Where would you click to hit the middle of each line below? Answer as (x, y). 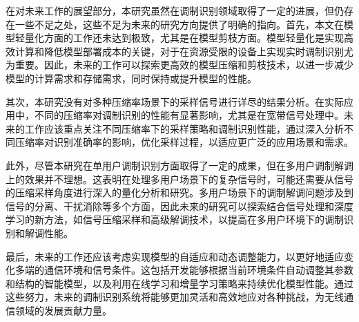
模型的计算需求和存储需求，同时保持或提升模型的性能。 (131, 78)
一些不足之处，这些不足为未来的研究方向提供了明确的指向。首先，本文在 (179, 24)
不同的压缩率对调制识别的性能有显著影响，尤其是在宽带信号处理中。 (189, 115)
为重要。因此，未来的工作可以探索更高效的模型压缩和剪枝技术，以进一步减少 (179, 65)
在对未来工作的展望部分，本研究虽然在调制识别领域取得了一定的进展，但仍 (175, 10)
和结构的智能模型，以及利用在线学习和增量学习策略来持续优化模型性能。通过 (179, 283)
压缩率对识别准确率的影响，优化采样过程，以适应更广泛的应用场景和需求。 (184, 142)
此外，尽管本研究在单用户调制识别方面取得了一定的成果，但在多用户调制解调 (179, 165)
